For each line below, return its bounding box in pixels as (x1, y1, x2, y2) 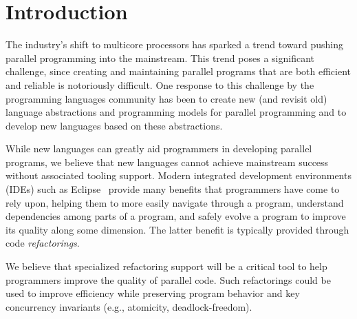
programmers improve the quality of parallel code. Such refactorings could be (6, 272, 331, 287)
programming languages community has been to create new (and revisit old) (6, 91, 327, 105)
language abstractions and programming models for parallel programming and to (6, 105, 347, 119)
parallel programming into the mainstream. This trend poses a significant (6, 50, 314, 65)
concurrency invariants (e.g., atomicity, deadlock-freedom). (6, 299, 252, 313)
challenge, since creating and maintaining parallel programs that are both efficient (6, 64, 351, 79)
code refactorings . (6, 236, 80, 250)
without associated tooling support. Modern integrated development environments (6, 168, 351, 183)
